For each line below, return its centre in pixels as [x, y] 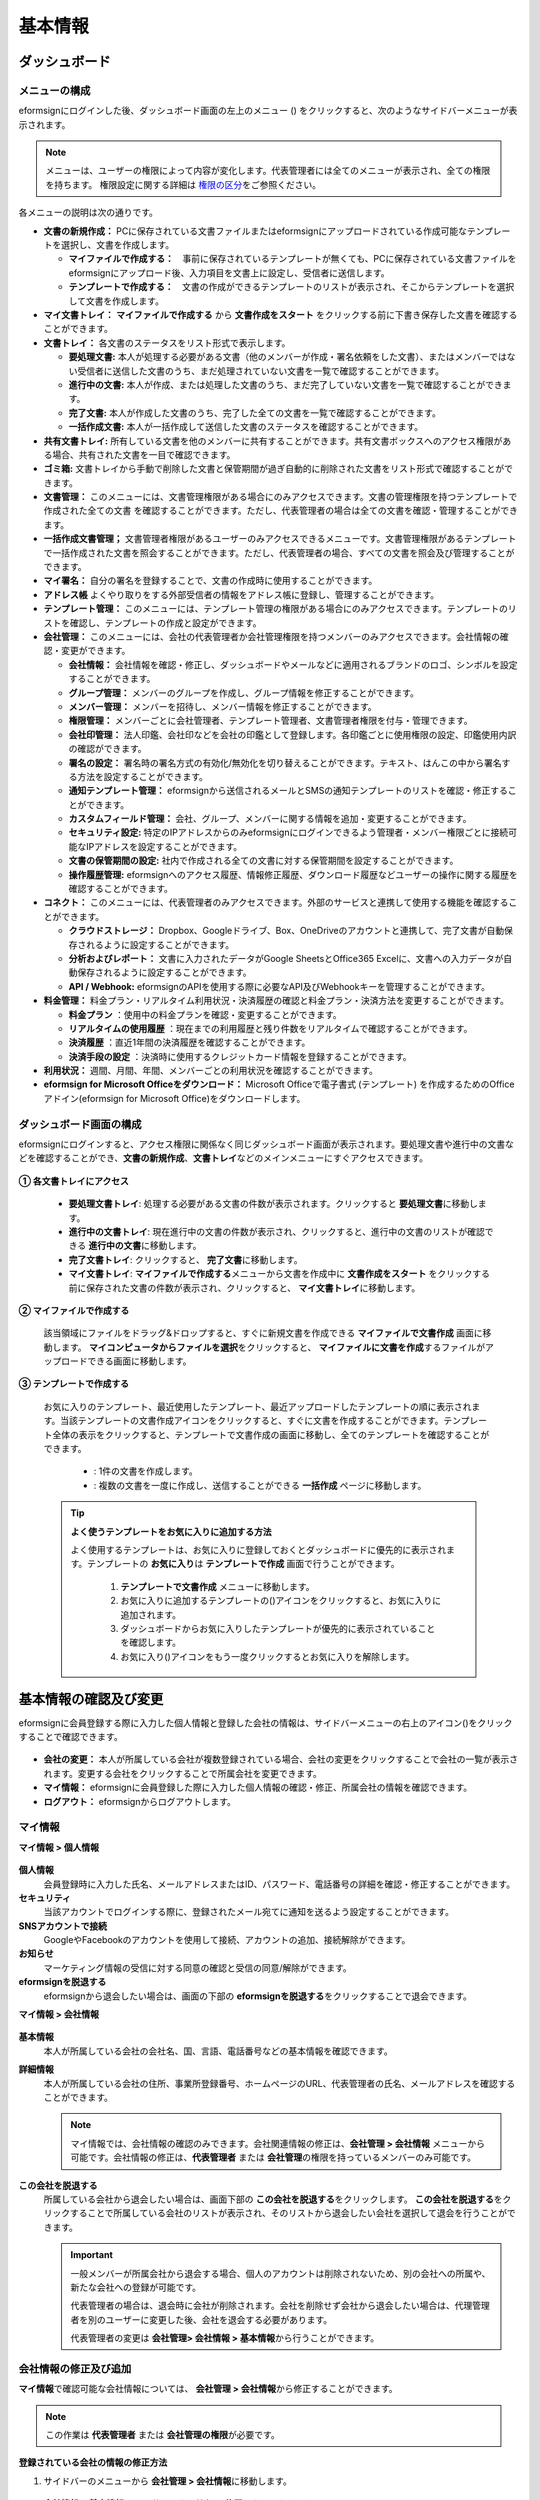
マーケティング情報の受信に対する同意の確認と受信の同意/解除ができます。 [197, 1967]
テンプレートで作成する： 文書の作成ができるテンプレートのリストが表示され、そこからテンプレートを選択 [291, 287]
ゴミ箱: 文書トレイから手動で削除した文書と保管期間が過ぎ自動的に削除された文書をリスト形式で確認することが [274, 469]
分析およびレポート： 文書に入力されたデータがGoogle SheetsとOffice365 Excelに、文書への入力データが [286, 958]
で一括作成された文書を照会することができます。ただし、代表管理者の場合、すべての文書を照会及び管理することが [279, 552]
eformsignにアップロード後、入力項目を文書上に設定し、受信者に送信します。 [229, 272]
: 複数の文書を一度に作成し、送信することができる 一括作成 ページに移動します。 [260, 1485]
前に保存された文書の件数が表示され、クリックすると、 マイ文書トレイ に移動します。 [244, 1287]
